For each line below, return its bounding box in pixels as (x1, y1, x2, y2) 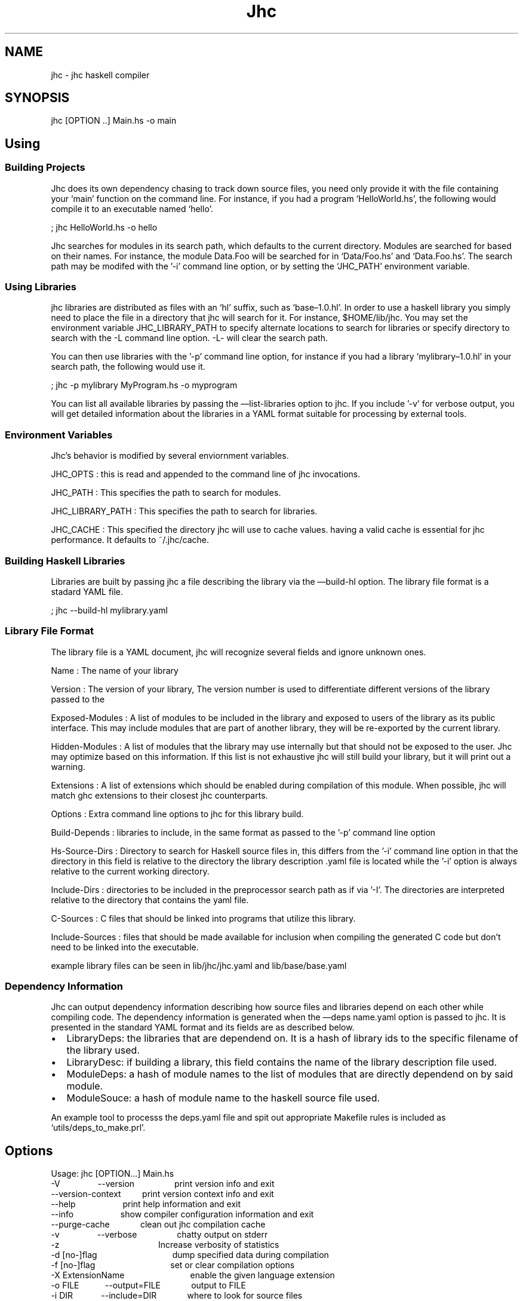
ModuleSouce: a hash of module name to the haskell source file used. (66, 1092, 380, 1104)
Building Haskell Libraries (5, 554, 125, 567)
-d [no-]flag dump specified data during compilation (51, 1250, 329, 1260)
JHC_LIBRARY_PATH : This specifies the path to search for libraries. (51, 506, 318, 517)
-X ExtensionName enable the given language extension (51, 1270, 335, 1281)
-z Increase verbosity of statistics (51, 1239, 279, 1250)
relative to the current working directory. (51, 866, 210, 876)
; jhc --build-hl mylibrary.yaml (51, 605, 168, 615)
